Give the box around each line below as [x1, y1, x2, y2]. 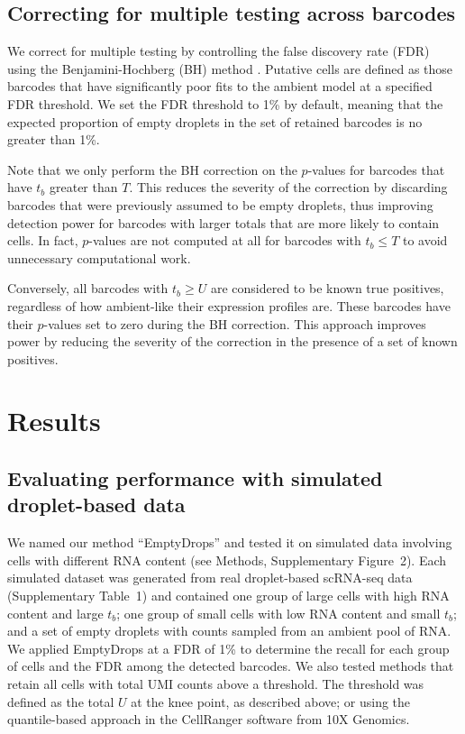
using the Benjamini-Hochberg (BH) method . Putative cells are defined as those [7, 59, 453, 78]
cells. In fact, [7, 231, 78, 250]
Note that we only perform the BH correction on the [7, 160, 297, 179]
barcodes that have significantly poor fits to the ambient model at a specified [7, 77, 433, 96]
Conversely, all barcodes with [7, 279, 169, 298]
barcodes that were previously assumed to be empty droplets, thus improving [7, 195, 433, 214]
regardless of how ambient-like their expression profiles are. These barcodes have [7, 296, 451, 315]
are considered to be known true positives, [210, 279, 444, 298]
